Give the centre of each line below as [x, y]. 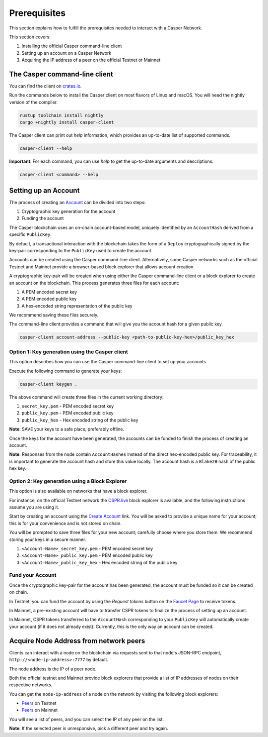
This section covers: [30, 37]
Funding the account [43, 218]
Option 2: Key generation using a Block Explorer [68, 481]
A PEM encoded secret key [49, 292]
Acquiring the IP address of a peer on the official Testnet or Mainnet [91, 60]
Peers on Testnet [39, 703]
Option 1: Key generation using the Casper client [69, 352]
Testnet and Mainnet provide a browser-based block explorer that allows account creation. [102, 267]
